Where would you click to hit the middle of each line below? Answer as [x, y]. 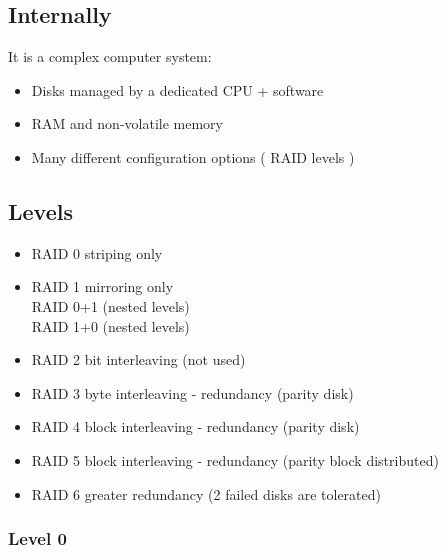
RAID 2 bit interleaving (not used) [138, 359]
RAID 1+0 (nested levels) [110, 325]
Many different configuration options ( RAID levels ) [193, 156]
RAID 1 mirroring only [102, 286]
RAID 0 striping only [97, 252]
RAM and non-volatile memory [127, 123]
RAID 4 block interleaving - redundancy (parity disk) [195, 426]
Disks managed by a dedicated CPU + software [177, 89]
